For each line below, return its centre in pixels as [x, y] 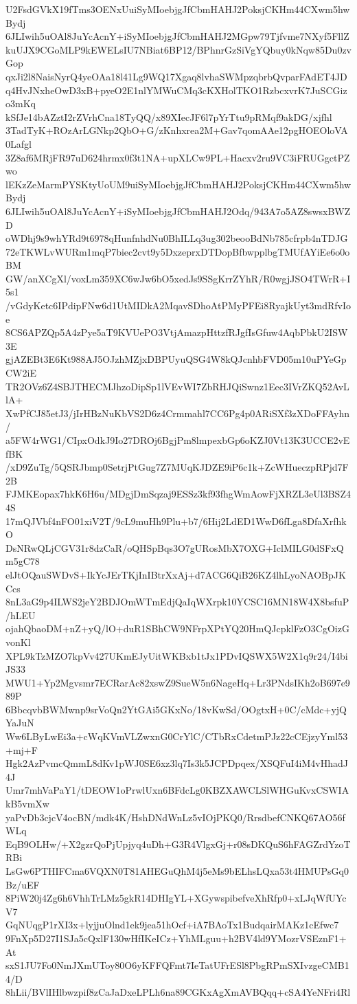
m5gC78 [23, 561]
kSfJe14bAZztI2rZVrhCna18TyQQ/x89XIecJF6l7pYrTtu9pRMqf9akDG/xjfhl [169, 116]
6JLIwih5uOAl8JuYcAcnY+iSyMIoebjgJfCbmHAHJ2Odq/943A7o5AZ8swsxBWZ [178, 211]
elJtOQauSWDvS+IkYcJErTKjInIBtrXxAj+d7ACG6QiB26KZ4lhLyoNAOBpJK [176, 574]
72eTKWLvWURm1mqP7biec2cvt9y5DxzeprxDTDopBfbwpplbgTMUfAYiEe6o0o [178, 251]
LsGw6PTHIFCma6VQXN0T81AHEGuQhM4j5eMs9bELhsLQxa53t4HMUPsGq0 [177, 871]
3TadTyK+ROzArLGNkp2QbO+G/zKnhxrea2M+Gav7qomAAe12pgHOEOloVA [177, 130]
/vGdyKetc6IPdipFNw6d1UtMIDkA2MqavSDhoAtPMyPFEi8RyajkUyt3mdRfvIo [178, 305]
